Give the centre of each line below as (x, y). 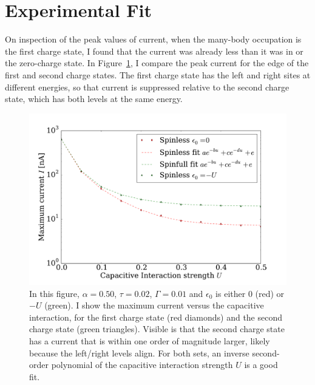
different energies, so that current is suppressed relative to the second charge (147, 87)
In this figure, (54, 293)
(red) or (270, 293)
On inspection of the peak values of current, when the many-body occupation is (153, 39)
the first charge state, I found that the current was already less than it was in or (154, 51)
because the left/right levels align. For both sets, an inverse (139, 353)
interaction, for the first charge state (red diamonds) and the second (156, 317)
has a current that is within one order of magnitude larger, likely (150, 341)
